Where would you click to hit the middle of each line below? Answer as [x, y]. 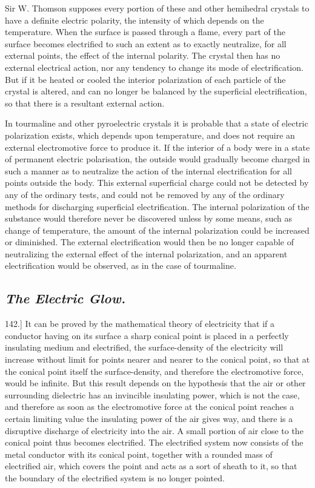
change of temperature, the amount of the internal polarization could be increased [157, 230]
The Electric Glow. [65, 298]
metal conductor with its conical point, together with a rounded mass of [139, 454]
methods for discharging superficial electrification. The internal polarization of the [157, 206]
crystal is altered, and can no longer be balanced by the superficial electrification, [156, 91]
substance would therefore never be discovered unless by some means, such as [149, 218]
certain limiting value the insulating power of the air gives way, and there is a [149, 419]
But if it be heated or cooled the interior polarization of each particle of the [145, 79]
